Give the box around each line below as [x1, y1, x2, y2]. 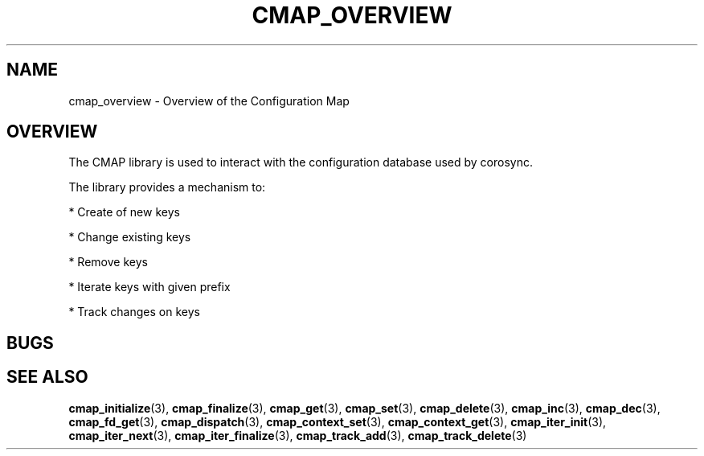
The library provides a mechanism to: [68, 180, 266, 195]
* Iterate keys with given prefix [68, 280, 231, 294]
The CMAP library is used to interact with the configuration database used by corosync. [68, 155, 533, 170]
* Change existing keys [68, 230, 191, 244]
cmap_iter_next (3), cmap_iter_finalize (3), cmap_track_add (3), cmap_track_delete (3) [68, 428, 527, 442]
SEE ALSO [6, 367, 88, 388]
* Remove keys [68, 255, 148, 269]
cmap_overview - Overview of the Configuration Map [68, 93, 350, 108]
